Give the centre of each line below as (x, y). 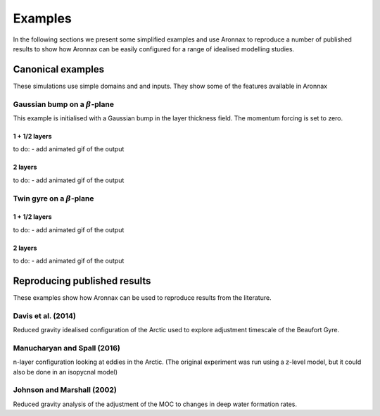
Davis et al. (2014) (45, 315)
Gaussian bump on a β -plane (63, 104)
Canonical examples (59, 69)
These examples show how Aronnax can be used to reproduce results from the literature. (142, 298)
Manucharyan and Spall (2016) (67, 348)
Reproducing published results (82, 281)
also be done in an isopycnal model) (65, 372)
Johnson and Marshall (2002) (65, 390)
